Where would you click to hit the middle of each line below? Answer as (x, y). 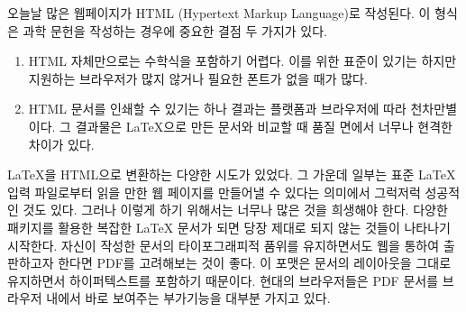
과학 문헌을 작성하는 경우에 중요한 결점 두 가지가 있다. (175, 30)
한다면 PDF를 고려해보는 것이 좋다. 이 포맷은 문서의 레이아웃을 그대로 (255, 263)
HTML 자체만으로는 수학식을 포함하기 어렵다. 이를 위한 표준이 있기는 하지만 (242, 61)
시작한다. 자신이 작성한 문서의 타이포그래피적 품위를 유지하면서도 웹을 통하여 (224, 245)
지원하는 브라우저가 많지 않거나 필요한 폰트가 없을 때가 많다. (198, 78)
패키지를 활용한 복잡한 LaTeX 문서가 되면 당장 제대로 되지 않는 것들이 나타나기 (229, 227)
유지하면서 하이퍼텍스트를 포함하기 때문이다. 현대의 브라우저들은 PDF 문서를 (223, 280)
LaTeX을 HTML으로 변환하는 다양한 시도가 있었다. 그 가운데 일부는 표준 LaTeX (232, 174)
